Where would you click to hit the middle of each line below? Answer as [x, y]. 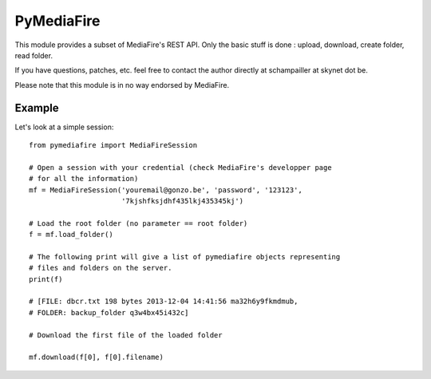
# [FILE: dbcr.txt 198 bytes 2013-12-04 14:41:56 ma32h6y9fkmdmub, [164, 302]
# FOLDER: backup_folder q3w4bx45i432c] [109, 312]
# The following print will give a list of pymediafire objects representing [185, 257]
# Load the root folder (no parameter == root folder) [138, 223]
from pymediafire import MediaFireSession [113, 145]
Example [37, 108]
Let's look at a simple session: [64, 127]
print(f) [46, 279]
